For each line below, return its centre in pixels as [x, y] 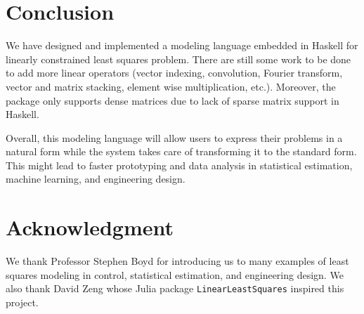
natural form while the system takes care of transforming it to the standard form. [181, 151]
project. [22, 302]
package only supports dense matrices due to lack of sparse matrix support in [173, 100]
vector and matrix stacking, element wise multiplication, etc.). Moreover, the [171, 86]
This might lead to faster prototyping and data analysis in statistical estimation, [179, 165]
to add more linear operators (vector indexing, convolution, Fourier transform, [174, 73]
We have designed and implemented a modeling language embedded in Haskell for [182, 45]
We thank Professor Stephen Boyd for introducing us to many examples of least [177, 261]
